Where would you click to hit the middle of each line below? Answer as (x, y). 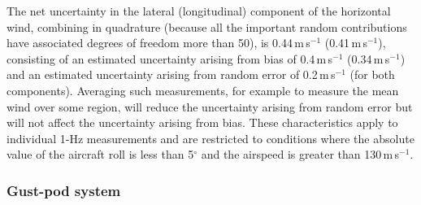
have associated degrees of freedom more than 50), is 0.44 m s (158, 43)
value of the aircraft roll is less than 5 (100, 154)
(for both (372, 74)
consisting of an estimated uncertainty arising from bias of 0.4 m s (170, 58)
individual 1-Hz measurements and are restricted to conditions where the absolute (210, 138)
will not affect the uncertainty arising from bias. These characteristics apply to (202, 122)
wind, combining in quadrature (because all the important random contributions (207, 26)
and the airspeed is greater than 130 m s (300, 154)
